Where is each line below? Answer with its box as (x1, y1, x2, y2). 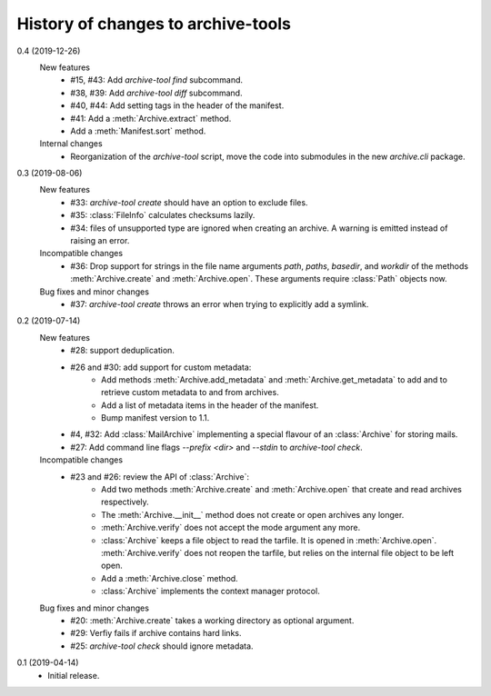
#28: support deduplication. (70, 345, 175, 356)
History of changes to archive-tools (16, 14, 291, 34)
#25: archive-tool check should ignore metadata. (70, 641, 254, 651)
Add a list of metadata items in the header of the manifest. (101, 400, 319, 411)
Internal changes (39, 138, 104, 149)
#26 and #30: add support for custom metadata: (70, 362, 252, 373)
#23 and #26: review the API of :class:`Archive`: (70, 471, 250, 482)
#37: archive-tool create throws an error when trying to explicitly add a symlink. (70, 298, 369, 309)
